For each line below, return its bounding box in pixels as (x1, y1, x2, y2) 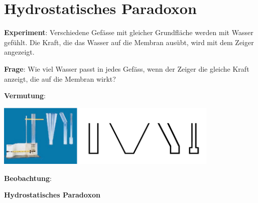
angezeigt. (4, 47, 35, 57)
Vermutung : (4, 90, 46, 101)
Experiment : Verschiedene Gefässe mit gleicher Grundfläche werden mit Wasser (4, 27, 253, 38)
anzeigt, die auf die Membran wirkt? (4, 73, 116, 84)
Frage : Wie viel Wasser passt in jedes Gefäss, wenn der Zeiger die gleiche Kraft (4, 63, 249, 74)
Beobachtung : (4, 172, 52, 183)
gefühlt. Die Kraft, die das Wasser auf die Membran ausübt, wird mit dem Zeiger (4, 37, 254, 47)
